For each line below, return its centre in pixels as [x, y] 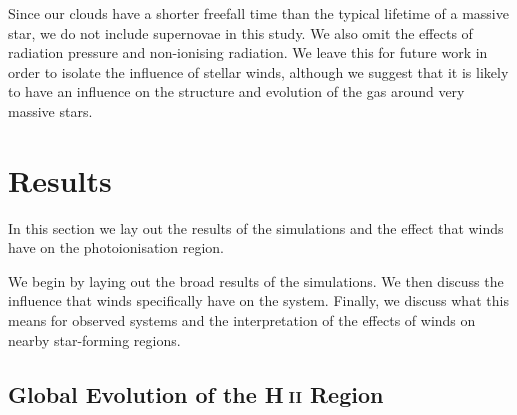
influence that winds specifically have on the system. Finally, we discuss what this [258, 300]
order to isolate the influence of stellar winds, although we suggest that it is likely [258, 71]
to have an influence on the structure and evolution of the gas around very [236, 91]
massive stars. [50, 110]
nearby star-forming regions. [94, 339]
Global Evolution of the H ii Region [196, 393]
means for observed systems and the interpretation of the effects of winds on [242, 320]
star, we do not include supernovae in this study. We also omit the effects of [240, 32]
